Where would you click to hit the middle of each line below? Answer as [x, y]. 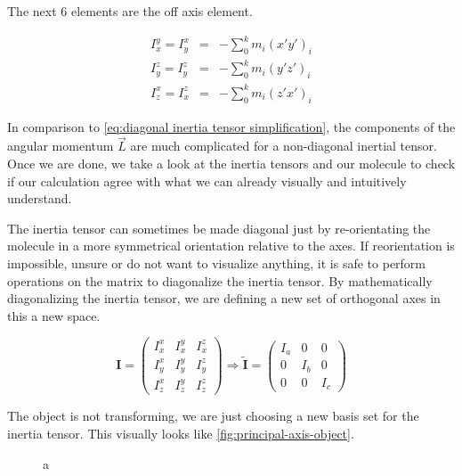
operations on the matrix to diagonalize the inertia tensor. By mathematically [220, 280]
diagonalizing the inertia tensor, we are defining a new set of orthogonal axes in [224, 298]
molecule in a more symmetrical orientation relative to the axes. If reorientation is [231, 246]
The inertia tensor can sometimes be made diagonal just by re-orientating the [219, 228]
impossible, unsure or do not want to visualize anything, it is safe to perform [217, 263]
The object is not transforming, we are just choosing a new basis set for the [213, 416]
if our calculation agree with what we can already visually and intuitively [207, 181]
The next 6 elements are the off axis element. [130, 11]
